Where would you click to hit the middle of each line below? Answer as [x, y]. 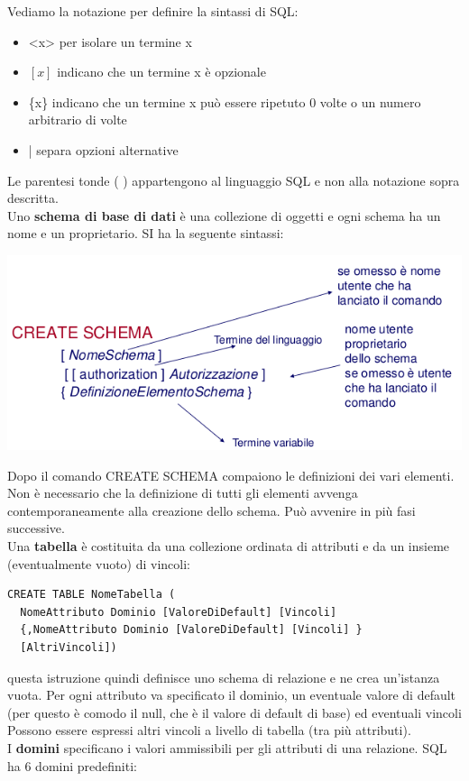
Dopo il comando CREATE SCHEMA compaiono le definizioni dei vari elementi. [231, 475]
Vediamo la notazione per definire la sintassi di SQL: [153, 11]
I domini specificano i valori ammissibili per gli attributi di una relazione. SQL [227, 747]
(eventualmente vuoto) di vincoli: [99, 563]
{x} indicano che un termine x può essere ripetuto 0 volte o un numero [225, 101]
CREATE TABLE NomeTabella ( [92, 595]
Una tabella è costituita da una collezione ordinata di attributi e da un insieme [229, 546]
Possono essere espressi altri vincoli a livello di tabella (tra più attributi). [209, 730]
